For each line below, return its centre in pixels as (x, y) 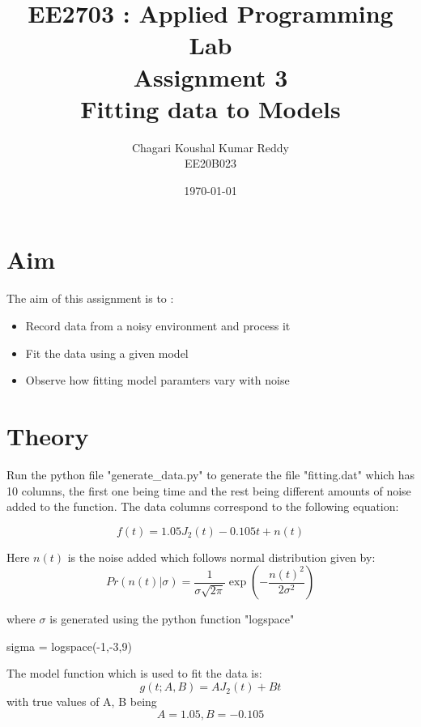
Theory (48, 435)
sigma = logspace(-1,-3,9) (69, 646)
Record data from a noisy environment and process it (158, 325)
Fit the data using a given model (107, 353)
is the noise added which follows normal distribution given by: (221, 557)
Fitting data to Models (210, 108)
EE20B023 (210, 163)
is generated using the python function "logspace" (172, 619)
